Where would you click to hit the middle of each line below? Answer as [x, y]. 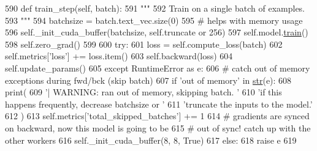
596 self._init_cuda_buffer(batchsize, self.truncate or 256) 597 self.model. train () [157, 32]
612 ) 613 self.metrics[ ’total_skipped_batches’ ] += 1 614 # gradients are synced [157, 116]
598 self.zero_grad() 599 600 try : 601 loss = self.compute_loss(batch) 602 [144, 44]
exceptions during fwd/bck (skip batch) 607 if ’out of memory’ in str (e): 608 [148, 80]
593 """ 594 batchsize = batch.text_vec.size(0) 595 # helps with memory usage [154, 20]
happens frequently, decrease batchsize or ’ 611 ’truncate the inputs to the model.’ [159, 104]
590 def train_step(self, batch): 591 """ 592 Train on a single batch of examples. [155, 8]
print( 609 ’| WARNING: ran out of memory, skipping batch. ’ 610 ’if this [143, 92]
